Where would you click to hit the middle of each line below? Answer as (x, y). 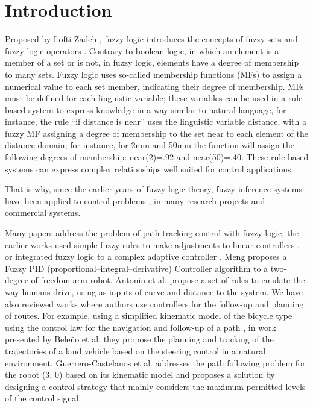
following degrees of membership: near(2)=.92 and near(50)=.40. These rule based (157, 157)
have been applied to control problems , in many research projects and (135, 200)
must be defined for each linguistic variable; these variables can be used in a (145, 98)
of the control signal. (43, 398)
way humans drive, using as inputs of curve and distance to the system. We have (154, 292)
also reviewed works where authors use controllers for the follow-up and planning (154, 303)
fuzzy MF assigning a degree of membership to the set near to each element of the (156, 133)
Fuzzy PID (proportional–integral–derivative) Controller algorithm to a (137, 268)
